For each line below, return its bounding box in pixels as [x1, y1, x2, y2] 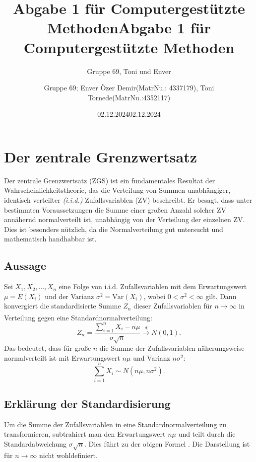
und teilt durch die [178, 429, 236, 439]
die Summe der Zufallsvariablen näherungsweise [99, 343, 245, 353]
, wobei [143, 291, 166, 301]
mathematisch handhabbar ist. [4, 233, 97, 244]
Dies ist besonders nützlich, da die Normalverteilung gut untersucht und [4, 224, 223, 234]
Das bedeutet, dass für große [4, 343, 91, 353]
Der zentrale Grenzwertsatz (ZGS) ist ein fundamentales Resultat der [4, 175, 215, 185]
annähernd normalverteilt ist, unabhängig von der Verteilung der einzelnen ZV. [4, 214, 245, 225]
